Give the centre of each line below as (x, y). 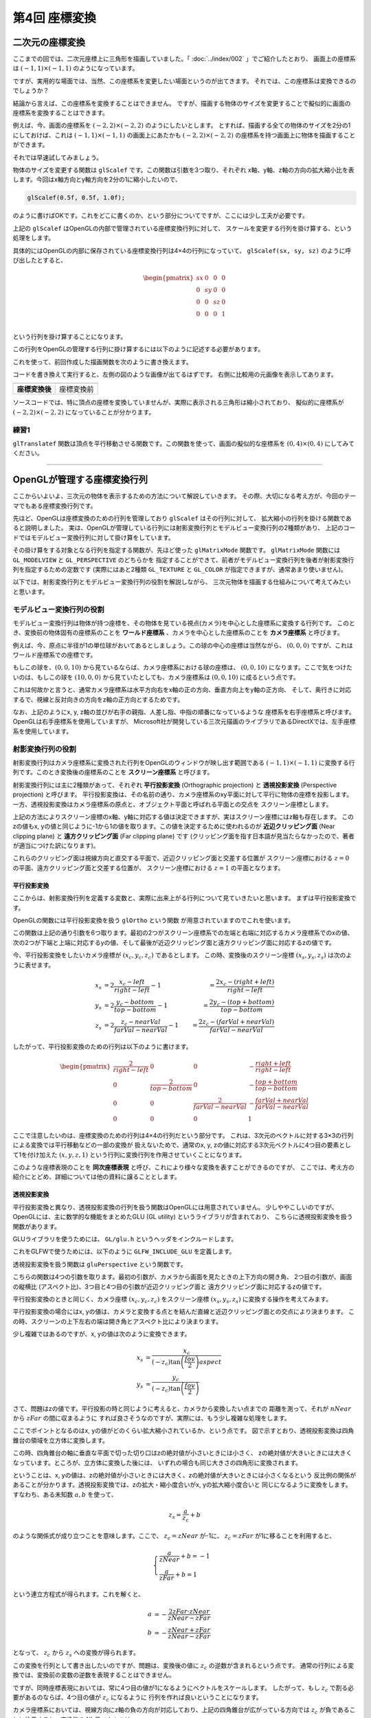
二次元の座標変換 (49, 42)
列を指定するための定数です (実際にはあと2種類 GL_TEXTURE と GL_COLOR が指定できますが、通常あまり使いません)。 (180, 569)
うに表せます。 (34, 965)
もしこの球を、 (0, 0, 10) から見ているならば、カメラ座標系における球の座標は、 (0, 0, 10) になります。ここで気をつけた (183, 667)
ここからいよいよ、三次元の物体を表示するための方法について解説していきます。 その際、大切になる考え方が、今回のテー (184, 496)
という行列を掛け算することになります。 (70, 336)
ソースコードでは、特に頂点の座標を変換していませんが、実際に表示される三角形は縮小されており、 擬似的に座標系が (178, 403)
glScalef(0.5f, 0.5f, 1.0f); (76, 198)
